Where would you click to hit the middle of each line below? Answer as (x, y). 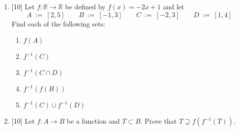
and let (174, 6)
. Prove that (159, 121)
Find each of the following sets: (58, 23)
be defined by (85, 6)
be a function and (93, 121)
